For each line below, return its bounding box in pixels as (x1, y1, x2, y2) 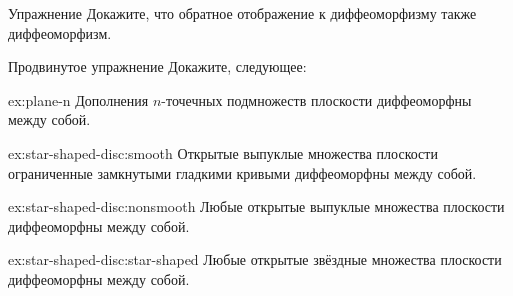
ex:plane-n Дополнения (8, 89, 149, 110)
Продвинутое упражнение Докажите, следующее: (8, 56, 307, 77)
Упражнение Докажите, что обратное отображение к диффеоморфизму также (8, 3, 477, 23)
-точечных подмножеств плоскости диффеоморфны (161, 89, 472, 110)
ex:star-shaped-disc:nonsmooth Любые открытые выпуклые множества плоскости (8, 196, 505, 217)
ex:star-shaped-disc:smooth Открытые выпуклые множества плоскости (8, 142, 438, 163)
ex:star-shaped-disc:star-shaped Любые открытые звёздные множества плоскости (8, 249, 502, 270)
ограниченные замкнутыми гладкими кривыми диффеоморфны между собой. (8, 162, 477, 183)
